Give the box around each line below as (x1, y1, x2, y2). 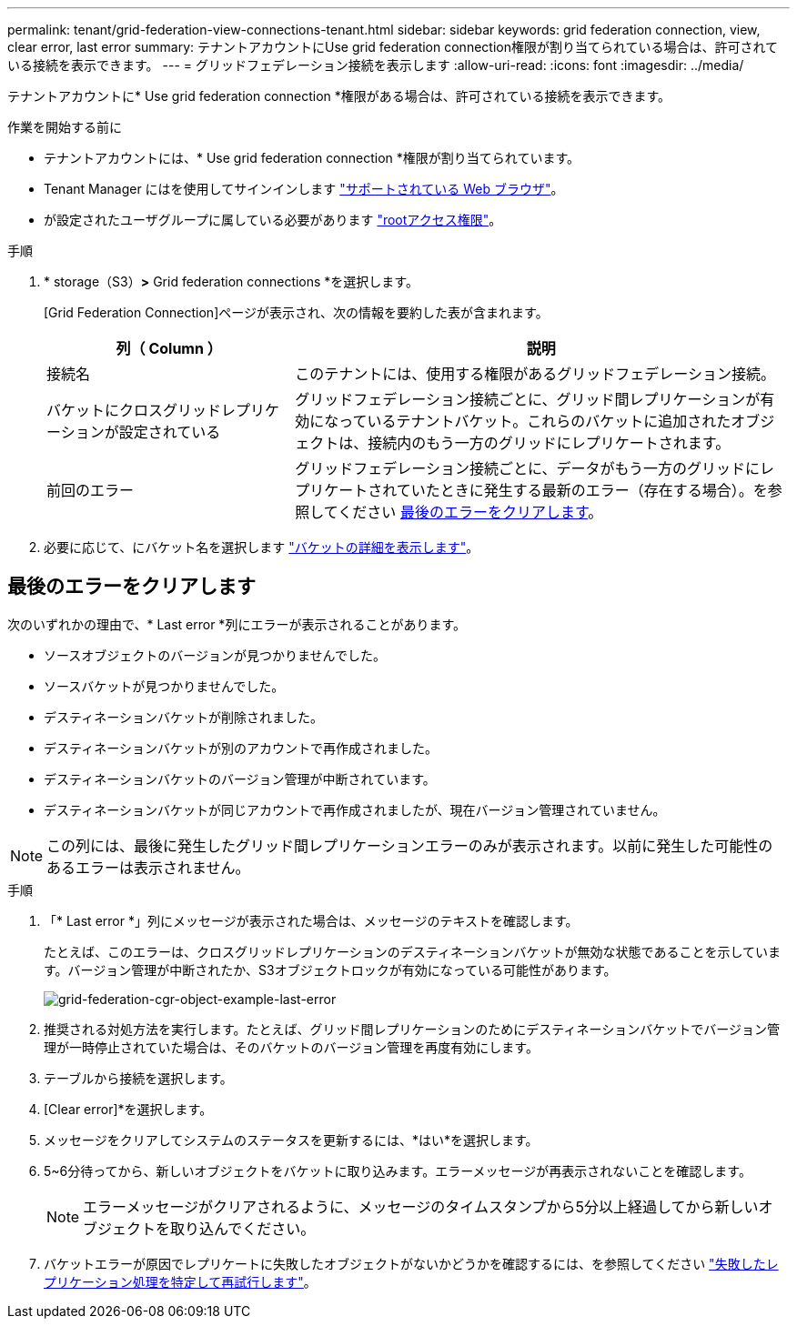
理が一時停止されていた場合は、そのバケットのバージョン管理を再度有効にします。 (44, 1039, 539, 1055)
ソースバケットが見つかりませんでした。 (44, 678, 285, 694)
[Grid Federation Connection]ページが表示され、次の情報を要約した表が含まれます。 (44, 305, 549, 320)
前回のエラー (46, 481, 135, 499)
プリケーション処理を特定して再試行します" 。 (44, 1273, 317, 1290)
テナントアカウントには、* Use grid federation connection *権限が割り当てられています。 (44, 150, 580, 166)
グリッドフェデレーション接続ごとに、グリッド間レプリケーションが (295, 390, 761, 408)
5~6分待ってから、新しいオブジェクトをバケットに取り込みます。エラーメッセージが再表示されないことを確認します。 (44, 1162, 752, 1179)
